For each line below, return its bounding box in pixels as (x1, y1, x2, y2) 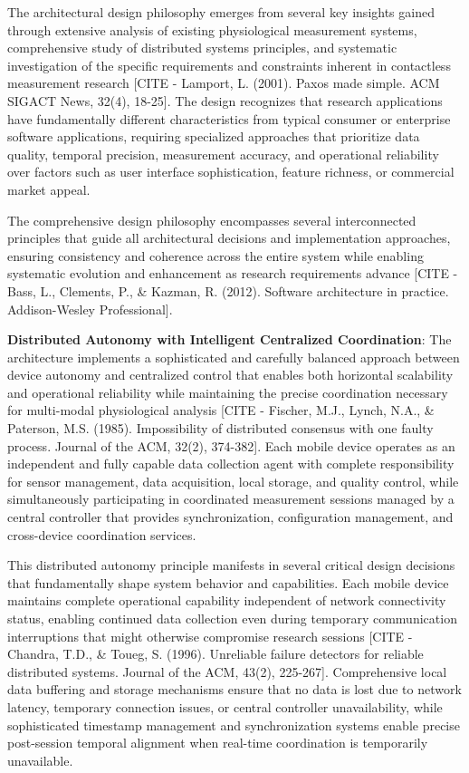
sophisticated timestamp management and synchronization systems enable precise (7, 715, 460, 734)
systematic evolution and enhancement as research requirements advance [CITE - (7, 264, 458, 283)
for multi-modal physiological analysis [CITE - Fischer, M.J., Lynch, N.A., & (7, 401, 435, 420)
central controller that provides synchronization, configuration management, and (7, 507, 454, 527)
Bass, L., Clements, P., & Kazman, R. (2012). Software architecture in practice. (7, 281, 449, 300)
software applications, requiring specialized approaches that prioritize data (7, 127, 420, 146)
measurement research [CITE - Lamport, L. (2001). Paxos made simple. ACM (7, 73, 440, 92)
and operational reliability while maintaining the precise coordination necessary (7, 382, 448, 401)
